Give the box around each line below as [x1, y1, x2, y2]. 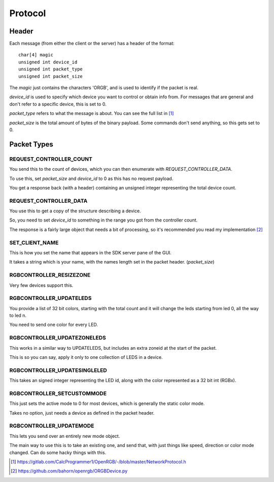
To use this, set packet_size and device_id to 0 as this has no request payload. [9, 175, 174, 181]
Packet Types [9, 140, 53, 149]
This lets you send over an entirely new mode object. [9, 433, 120, 439]
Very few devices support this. [9, 282, 74, 288]
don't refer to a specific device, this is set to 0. [9, 101, 107, 107]
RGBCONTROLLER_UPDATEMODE [9, 422, 94, 429]
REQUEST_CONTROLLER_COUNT [9, 155, 92, 162]
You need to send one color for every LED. [9, 322, 98, 328]
